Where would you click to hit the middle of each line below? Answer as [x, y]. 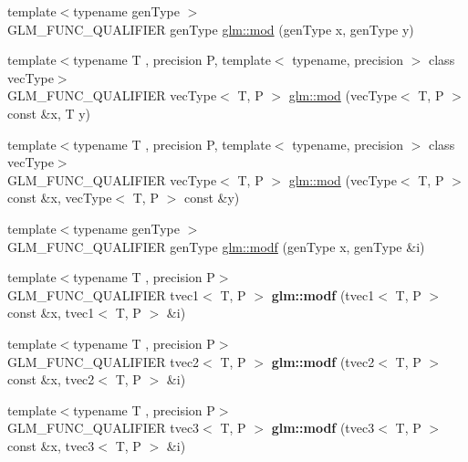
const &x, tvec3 [51, 445]
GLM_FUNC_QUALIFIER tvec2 [104, 361]
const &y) [212, 198]
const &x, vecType [60, 198]
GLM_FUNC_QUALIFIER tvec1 [104, 294]
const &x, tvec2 [51, 379]
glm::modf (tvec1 [323, 294]
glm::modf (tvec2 [323, 361]
